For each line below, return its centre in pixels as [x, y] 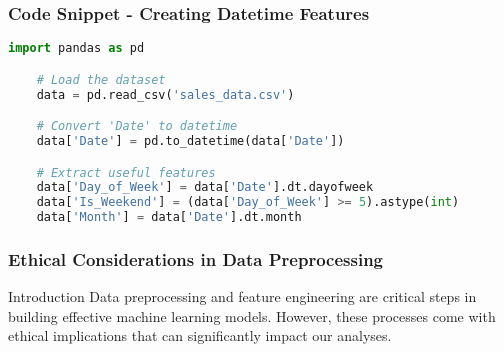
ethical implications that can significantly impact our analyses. [200, 335]
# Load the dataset [101, 79]
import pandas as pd [76, 48]
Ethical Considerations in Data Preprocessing [196, 258]
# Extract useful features [126, 172]
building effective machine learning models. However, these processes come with [252, 315]
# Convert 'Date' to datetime [137, 126]
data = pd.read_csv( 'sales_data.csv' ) [165, 94]
